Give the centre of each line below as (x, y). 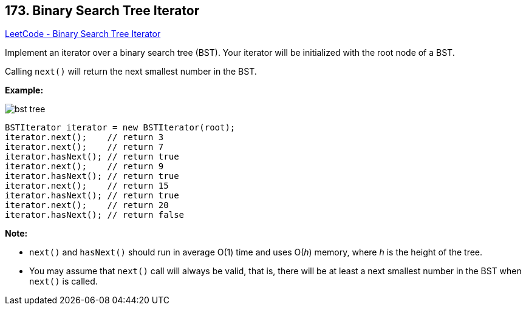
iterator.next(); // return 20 (87, 205)
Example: (24, 90)
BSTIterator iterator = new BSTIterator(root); (120, 128)
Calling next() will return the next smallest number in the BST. (131, 72)
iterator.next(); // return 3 (84, 137)
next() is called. (63, 281)
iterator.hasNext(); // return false (95, 215)
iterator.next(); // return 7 (84, 147)
